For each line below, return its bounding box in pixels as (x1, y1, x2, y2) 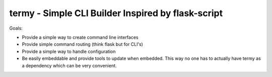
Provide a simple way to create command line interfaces (22, 34, 139, 40)
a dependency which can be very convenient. (22, 62, 117, 68)
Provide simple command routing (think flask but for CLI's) (22, 41, 144, 47)
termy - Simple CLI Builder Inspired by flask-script (9, 8, 223, 19)
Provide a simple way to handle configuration (22, 48, 116, 54)
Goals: (9, 25, 23, 31)
